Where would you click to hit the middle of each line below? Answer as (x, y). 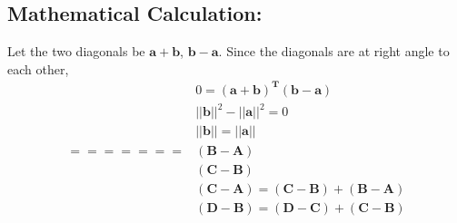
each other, (38, 68)
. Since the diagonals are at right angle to (334, 51)
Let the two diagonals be (76, 51)
